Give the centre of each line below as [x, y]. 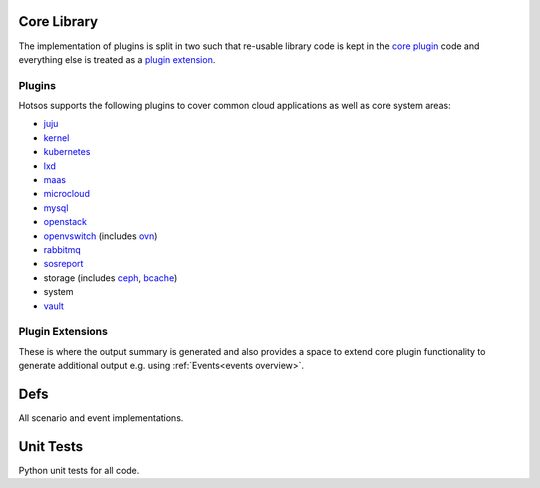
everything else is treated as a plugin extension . [117, 59]
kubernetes [67, 152]
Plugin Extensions [63, 332]
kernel [56, 137]
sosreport [63, 264]
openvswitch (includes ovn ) [100, 236]
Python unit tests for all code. [79, 470]
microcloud [66, 194]
